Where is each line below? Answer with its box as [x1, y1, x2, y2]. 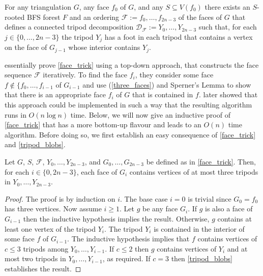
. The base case [120, 193, 168, 204]
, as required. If [102, 253, 151, 264]
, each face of [76, 166, 118, 177]
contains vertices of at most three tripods [129, 166, 258, 177]
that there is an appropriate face [5, 89, 106, 100]
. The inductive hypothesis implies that [67, 233, 190, 244]
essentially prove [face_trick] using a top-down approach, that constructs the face [5, 59, 259, 70]
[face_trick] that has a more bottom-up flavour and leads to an [5, 119, 201, 130]
